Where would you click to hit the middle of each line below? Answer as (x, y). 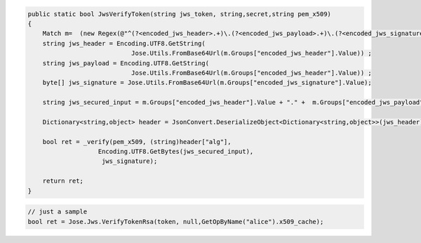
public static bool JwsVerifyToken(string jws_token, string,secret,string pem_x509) (179, 14)
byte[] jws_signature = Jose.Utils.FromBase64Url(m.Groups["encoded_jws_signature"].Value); (207, 83)
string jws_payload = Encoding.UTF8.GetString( (126, 63)
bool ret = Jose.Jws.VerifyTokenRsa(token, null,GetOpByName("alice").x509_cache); (176, 222)
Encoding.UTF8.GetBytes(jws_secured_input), (176, 152)
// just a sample (58, 212)
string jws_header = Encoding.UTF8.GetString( (124, 43)
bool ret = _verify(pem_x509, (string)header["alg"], (137, 142)
